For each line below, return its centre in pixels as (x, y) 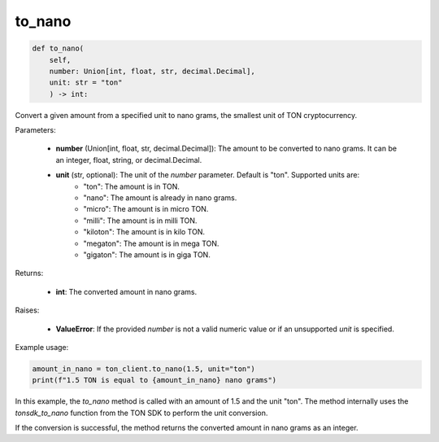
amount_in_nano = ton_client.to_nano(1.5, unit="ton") (143, 369)
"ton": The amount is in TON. (132, 186)
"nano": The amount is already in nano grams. (160, 198)
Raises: (27, 310)
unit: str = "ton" (86, 83)
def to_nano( (58, 48)
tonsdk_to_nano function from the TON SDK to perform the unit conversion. (141, 413)
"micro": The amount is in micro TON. (146, 209)
